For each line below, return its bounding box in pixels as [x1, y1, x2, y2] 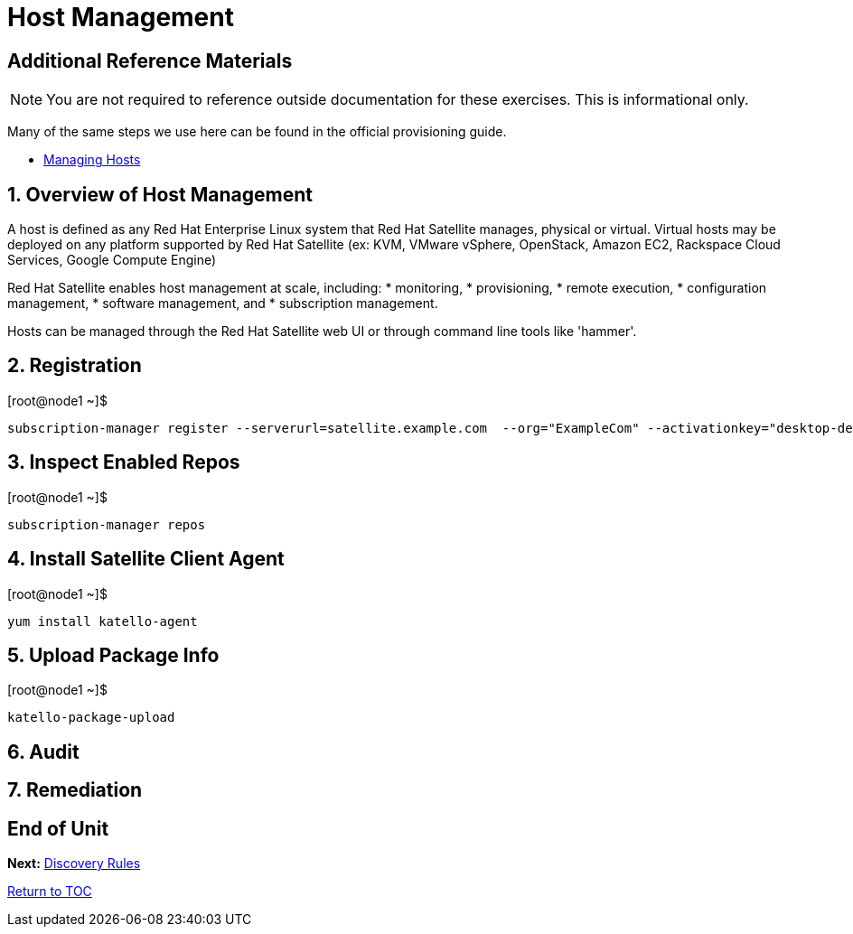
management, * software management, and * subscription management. [7, 295, 438, 312]
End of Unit [7, 817, 109, 840]
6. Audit [7, 740, 80, 763]
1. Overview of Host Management [7, 182, 313, 206]
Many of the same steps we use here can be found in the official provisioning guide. [7, 124, 507, 140]
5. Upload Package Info [7, 643, 220, 667]
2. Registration [7, 354, 142, 378]
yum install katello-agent [7, 613, 198, 629]
